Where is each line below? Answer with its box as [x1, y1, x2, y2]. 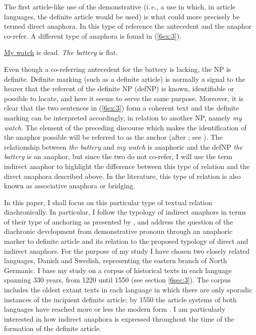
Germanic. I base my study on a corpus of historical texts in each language [4, 265, 232, 275]
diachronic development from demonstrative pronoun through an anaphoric [4, 226, 233, 236]
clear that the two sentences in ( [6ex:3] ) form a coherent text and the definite [4, 103, 239, 113]
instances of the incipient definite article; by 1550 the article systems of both [4, 294, 237, 304]
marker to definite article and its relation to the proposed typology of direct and [4, 236, 248, 246]
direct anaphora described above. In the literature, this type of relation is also [4, 170, 241, 181]
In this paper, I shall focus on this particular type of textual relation [4, 197, 212, 207]
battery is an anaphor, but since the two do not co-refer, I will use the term [4, 151, 233, 162]
